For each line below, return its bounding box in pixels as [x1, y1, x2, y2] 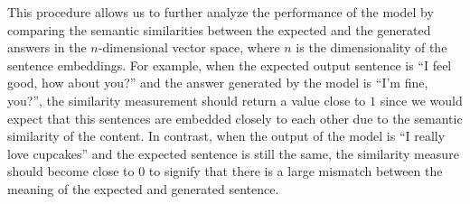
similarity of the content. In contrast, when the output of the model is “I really [7, 126, 446, 145]
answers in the [7, 38, 87, 57]
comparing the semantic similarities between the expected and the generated [7, 20, 431, 39]
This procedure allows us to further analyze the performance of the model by [7, 3, 434, 21]
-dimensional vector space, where [98, 38, 280, 57]
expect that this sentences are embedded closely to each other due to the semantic [7, 108, 463, 127]
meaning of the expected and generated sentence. [7, 179, 279, 198]
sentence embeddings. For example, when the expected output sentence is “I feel [7, 55, 452, 74]
